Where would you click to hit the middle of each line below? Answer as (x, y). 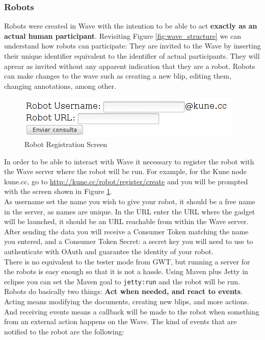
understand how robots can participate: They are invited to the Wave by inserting (132, 46)
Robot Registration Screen (66, 144)
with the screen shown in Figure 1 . (58, 191)
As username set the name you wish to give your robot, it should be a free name (130, 201)
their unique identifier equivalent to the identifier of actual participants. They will (132, 56)
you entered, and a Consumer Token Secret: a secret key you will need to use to (129, 241)
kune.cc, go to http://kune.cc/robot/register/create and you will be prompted (126, 181)
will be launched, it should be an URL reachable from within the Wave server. (126, 221)
